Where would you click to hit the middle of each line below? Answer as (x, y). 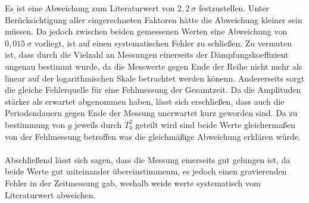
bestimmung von (35, 124)
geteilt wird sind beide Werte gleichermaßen (215, 124)
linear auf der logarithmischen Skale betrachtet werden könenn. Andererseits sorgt (155, 78)
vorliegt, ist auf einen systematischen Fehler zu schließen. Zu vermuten (163, 43)
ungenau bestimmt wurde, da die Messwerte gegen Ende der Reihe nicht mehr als (154, 66)
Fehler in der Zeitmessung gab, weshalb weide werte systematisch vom (133, 182)
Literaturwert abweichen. (50, 194)
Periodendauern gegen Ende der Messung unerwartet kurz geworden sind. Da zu (151, 113)
